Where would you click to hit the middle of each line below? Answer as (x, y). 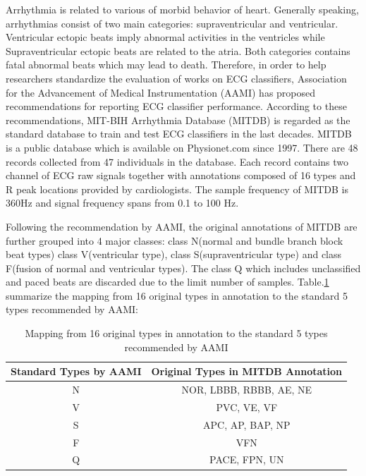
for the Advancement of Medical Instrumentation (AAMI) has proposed (161, 92)
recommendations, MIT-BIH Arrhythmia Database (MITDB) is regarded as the (178, 120)
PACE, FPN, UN (247, 459)
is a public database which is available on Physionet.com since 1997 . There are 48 (182, 147)
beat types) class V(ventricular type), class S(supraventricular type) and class (174, 254)
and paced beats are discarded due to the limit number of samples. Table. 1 (167, 282)
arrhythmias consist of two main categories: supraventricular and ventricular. (172, 23)
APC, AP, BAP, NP (247, 424)
